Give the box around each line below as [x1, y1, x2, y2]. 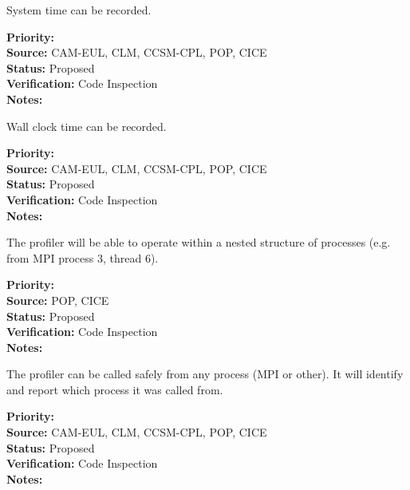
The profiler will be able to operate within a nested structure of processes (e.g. [6, 234, 391, 251]
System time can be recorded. [6, 2, 152, 18]
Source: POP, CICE [6, 291, 109, 308]
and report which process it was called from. [6, 381, 223, 397]
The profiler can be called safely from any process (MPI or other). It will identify [6, 366, 404, 382]
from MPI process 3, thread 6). [6, 249, 159, 266]
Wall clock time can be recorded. [6, 117, 167, 134]
